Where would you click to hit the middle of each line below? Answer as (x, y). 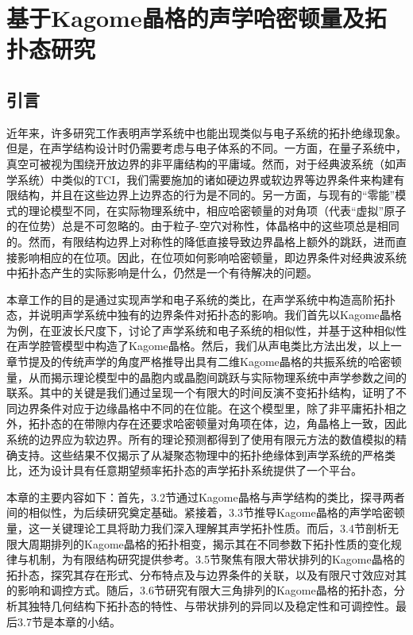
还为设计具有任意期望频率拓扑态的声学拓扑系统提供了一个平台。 (195, 470)
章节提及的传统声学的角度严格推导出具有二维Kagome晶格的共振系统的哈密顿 (204, 362)
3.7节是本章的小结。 (69, 621)
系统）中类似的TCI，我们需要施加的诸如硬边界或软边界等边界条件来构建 (205, 179)
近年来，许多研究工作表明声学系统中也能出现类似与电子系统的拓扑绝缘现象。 (206, 132)
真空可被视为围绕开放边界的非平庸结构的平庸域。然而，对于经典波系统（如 (201, 163)
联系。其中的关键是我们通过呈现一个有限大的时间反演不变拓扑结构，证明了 (201, 393)
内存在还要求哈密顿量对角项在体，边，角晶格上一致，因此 (256, 423)
